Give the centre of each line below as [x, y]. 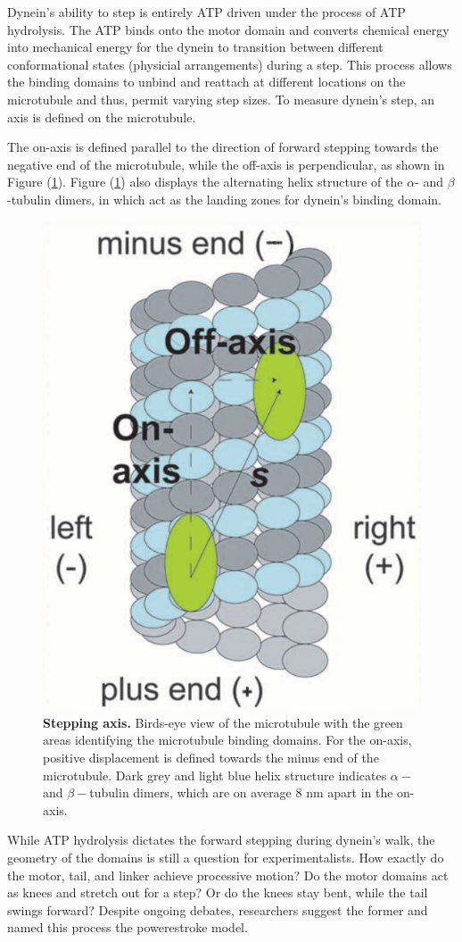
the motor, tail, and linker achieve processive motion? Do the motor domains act [228, 875]
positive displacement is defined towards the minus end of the [211, 758]
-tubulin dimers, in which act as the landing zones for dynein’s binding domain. [224, 199]
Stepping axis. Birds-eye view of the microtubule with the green [223, 722]
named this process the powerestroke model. [128, 927]
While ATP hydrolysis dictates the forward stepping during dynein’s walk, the [221, 840]
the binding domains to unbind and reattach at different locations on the [206, 82]
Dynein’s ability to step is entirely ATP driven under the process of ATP [206, 12]
